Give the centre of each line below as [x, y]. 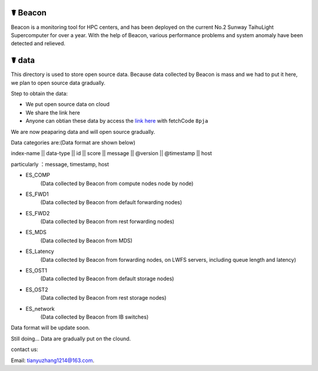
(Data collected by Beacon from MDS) [86, 240]
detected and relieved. [38, 44]
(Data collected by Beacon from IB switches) [95, 317]
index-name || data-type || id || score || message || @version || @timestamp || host [111, 153]
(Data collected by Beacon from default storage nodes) [107, 279]
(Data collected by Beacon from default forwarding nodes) [111, 202]
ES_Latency [40, 251]
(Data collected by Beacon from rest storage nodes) [103, 298]
